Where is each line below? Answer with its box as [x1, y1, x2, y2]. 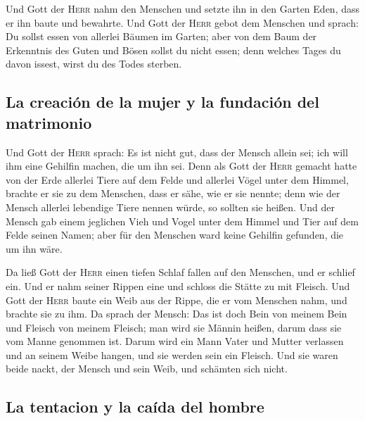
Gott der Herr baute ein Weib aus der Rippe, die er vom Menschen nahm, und [6, 292, 347, 307]
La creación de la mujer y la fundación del [6, 91, 319, 113]
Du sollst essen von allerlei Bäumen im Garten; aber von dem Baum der [6, 29, 317, 44]
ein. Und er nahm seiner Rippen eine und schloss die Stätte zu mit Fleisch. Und [6, 278, 350, 293]
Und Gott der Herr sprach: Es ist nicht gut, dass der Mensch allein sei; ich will [6, 144, 348, 159]
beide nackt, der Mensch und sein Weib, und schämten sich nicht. [6, 361, 288, 376]
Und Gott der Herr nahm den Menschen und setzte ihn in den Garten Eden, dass [6, 1, 360, 15]
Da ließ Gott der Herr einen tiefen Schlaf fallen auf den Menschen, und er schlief [6, 265, 355, 279]
